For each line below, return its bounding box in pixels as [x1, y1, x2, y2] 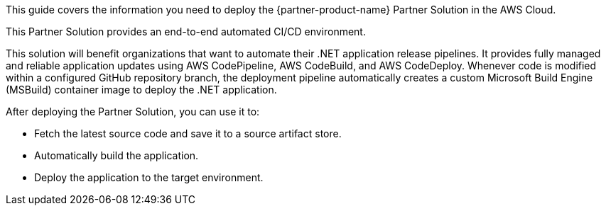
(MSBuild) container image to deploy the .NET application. [6, 84, 277, 96]
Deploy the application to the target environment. [34, 171, 264, 183]
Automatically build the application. [34, 149, 199, 161]
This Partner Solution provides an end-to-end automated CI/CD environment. [6, 25, 366, 38]
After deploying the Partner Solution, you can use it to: [6, 105, 260, 118]
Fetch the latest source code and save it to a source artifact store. [34, 127, 342, 139]
